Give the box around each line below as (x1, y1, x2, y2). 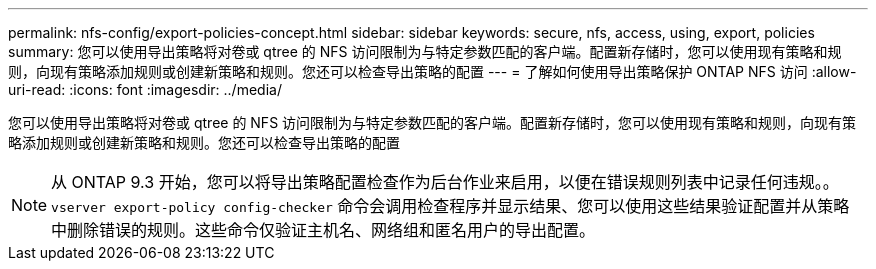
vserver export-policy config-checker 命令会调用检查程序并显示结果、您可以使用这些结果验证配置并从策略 (51, 196, 850, 216)
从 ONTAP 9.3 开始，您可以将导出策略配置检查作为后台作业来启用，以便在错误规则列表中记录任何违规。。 (51, 172, 839, 192)
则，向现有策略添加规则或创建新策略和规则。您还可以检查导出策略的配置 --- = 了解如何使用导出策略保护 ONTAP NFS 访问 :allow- (8, 63, 857, 80)
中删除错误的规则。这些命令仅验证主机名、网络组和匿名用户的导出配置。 (51, 220, 596, 240)
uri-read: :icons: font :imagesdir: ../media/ (8, 81, 282, 98)
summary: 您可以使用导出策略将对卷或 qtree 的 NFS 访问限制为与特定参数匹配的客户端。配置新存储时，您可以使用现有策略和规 (8, 43, 842, 60)
